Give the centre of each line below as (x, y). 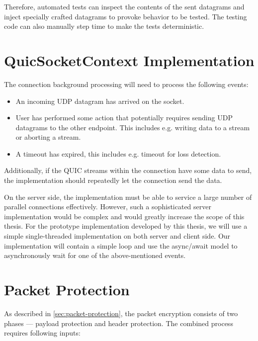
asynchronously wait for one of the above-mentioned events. (95, 255)
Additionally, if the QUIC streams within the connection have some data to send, (128, 170)
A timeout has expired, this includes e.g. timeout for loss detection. (118, 153)
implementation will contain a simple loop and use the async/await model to (121, 245)
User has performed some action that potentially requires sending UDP (124, 118)
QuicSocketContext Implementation (129, 60)
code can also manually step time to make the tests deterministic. (104, 26)
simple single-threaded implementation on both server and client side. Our (117, 236)
